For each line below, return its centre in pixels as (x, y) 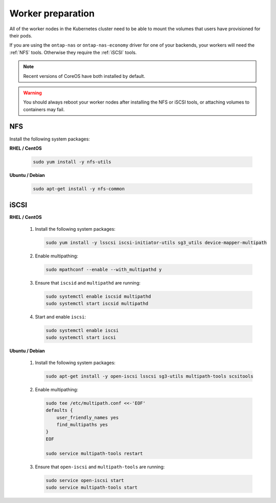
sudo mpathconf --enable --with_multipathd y (104, 269)
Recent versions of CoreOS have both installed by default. (84, 76)
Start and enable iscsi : (61, 317)
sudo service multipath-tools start (92, 487)
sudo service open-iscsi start (85, 480)
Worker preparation (52, 13)
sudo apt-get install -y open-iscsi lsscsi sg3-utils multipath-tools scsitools (149, 376)
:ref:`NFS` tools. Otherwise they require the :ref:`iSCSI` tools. (73, 52)
